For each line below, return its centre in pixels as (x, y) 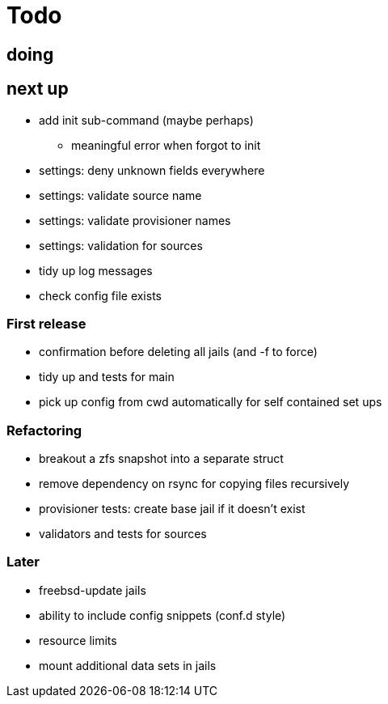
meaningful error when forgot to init (166, 145)
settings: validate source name (120, 195)
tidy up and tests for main (107, 377)
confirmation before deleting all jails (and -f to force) (178, 352)
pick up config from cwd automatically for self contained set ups (211, 402)
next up (38, 89)
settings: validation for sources (121, 245)
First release (46, 323)
